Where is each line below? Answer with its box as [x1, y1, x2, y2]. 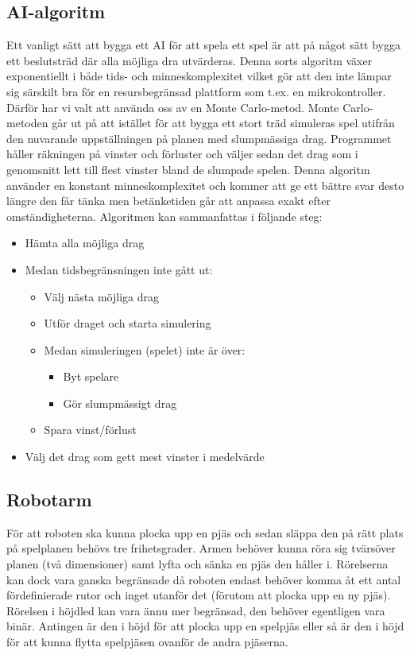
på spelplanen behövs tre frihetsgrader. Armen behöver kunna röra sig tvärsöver [6, 540, 396, 556]
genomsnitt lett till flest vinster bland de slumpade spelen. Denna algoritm [6, 161, 370, 177]
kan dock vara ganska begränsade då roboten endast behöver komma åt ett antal [6, 571, 401, 587]
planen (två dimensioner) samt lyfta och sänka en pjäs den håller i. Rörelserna [6, 556, 389, 572]
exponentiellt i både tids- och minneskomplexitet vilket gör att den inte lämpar [6, 68, 392, 84]
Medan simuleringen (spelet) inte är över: [44, 341, 246, 358]
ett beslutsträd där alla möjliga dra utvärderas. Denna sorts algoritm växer [6, 52, 373, 68]
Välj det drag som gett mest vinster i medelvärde [25, 448, 265, 465]
